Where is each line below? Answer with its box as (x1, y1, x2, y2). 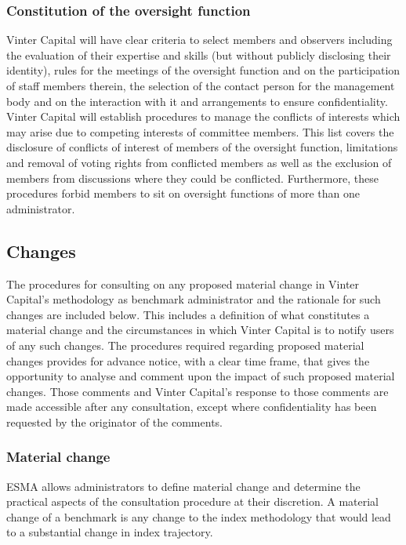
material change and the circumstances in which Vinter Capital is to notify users (6, 322, 394, 338)
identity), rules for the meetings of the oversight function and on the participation (6, 62, 401, 78)
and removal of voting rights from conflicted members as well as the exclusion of (6, 154, 392, 170)
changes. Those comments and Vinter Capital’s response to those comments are (6, 383, 389, 399)
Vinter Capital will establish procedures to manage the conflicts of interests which (6, 108, 401, 125)
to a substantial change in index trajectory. (6, 524, 213, 540)
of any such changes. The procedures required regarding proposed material (6, 336, 364, 353)
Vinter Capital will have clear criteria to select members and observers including (6, 31, 393, 48)
